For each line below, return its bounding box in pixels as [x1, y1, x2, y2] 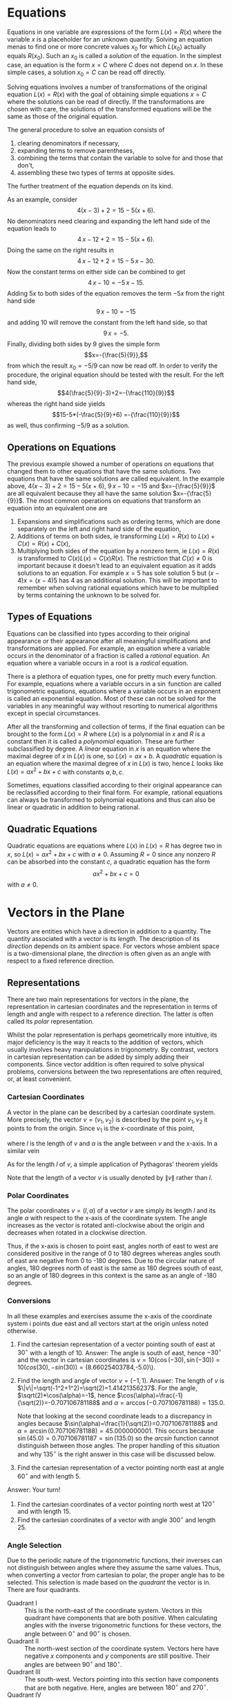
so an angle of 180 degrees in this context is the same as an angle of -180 [7, 1271, 217, 1280]
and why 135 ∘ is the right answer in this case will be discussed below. [17, 1449, 216, 1458]
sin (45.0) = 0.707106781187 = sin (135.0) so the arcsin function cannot [17, 1434, 219, 1442]
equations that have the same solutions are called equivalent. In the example [7, 474, 225, 483]
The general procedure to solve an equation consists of [7, 126, 165, 134]
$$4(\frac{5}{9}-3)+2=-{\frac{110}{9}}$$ [57, 389, 175, 397]
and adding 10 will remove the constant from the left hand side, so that [7, 319, 208, 327]
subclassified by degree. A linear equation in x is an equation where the [7, 744, 211, 753]
